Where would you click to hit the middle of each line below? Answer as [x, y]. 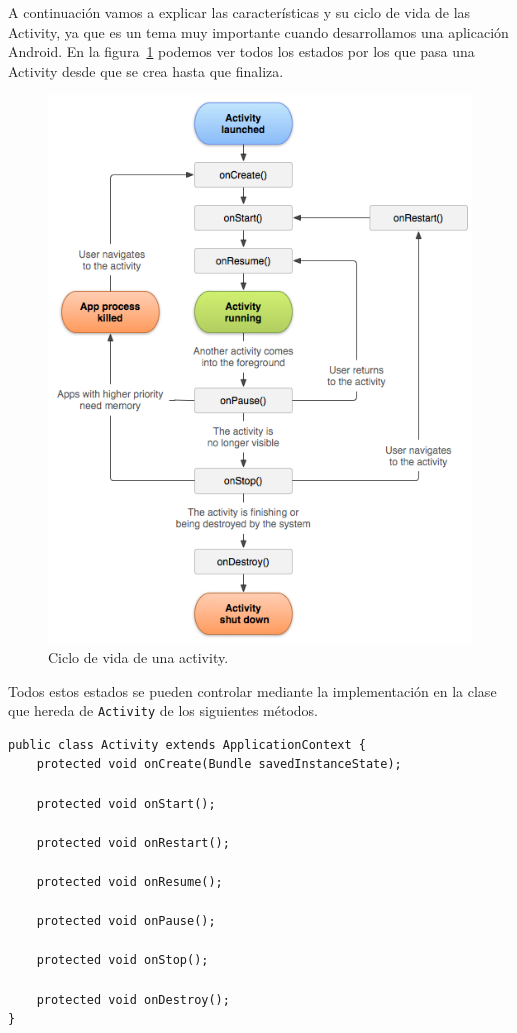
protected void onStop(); [122, 960]
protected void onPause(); [126, 921]
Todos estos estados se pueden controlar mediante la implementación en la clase [252, 690]
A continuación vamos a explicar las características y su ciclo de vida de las [239, 12]
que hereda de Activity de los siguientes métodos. [163, 710]
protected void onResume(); [129, 881]
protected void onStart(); [126, 803]
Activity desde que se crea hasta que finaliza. [146, 70]
